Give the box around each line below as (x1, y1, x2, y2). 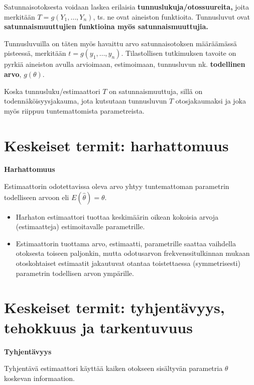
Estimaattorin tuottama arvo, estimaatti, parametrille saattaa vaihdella (16, 238, 236, 248)
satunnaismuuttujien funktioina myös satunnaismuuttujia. (4, 21, 208, 32)
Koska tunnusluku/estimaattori (4, 85, 100, 96)
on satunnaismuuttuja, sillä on (109, 85, 203, 96)
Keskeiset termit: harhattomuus (4, 135, 229, 155)
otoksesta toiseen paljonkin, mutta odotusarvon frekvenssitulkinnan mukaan (16, 248, 250, 258)
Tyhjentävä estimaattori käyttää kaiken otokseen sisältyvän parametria (4, 363, 223, 373)
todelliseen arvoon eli (4, 191, 69, 202)
